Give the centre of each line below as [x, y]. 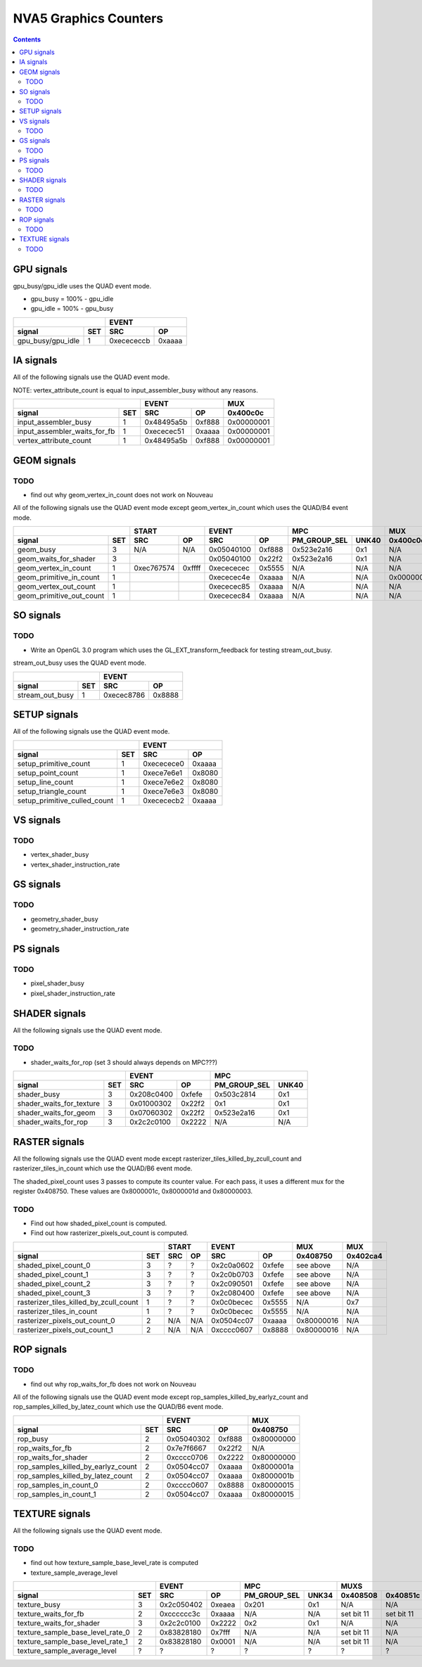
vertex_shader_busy [60, 855]
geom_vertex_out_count [57, 587]
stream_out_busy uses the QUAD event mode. [80, 663]
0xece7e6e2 [164, 782]
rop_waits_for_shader [52, 1457]
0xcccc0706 [187, 1457]
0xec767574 [154, 568]
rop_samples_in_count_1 [57, 1494]
